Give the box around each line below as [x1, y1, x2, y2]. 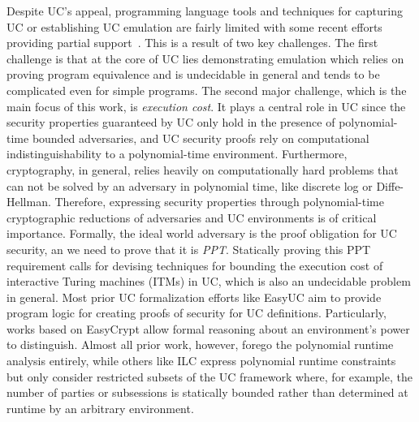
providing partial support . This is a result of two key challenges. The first [6, 34, 378, 51]
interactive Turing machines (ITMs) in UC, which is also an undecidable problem [6, 273, 411, 290]
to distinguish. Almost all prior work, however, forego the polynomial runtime [6, 336, 394, 353]
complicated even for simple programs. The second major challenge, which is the [6, 81, 407, 98]
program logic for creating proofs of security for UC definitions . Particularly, [6, 304, 387, 321]
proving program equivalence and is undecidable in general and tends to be [6, 66, 380, 83]
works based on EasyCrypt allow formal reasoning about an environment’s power [6, 320, 410, 337]
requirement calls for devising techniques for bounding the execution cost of [6, 256, 383, 273]
